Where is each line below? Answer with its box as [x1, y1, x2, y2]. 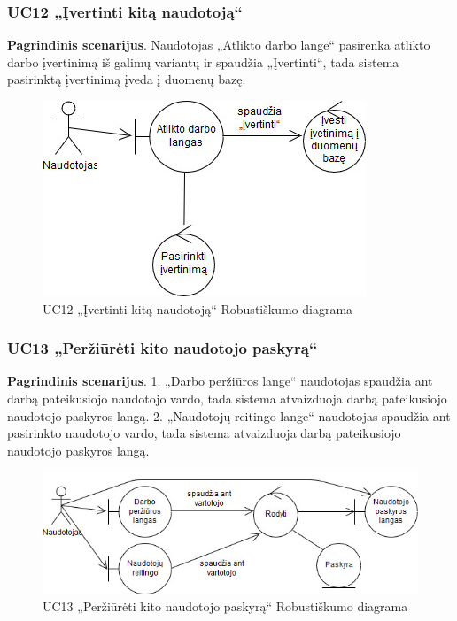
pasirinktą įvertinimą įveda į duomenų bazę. [7, 70, 246, 88]
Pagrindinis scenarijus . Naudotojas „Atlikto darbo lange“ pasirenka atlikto [7, 35, 430, 54]
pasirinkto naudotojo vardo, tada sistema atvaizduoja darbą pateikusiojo [7, 424, 401, 442]
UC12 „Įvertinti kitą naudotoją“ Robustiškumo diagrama [43, 299, 353, 318]
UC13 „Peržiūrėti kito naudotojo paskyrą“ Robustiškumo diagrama [43, 597, 408, 616]
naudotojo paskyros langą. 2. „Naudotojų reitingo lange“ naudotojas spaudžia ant [7, 406, 451, 425]
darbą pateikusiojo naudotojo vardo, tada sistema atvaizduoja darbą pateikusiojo [7, 389, 447, 407]
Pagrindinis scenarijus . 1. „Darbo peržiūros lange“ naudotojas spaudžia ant [7, 372, 433, 390]
